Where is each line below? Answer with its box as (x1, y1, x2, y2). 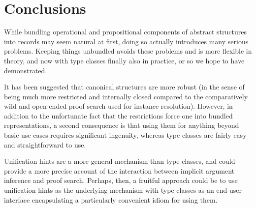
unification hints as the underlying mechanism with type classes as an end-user (4, 185, 242, 195)
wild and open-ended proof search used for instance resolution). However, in (4, 101, 233, 111)
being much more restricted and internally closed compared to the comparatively (4, 91, 248, 101)
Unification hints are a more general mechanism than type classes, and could (4, 156, 235, 166)
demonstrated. (4, 65, 47, 75)
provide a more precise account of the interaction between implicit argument (4, 165, 235, 176)
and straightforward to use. (4, 139, 86, 149)
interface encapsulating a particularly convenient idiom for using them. (4, 194, 218, 205)
